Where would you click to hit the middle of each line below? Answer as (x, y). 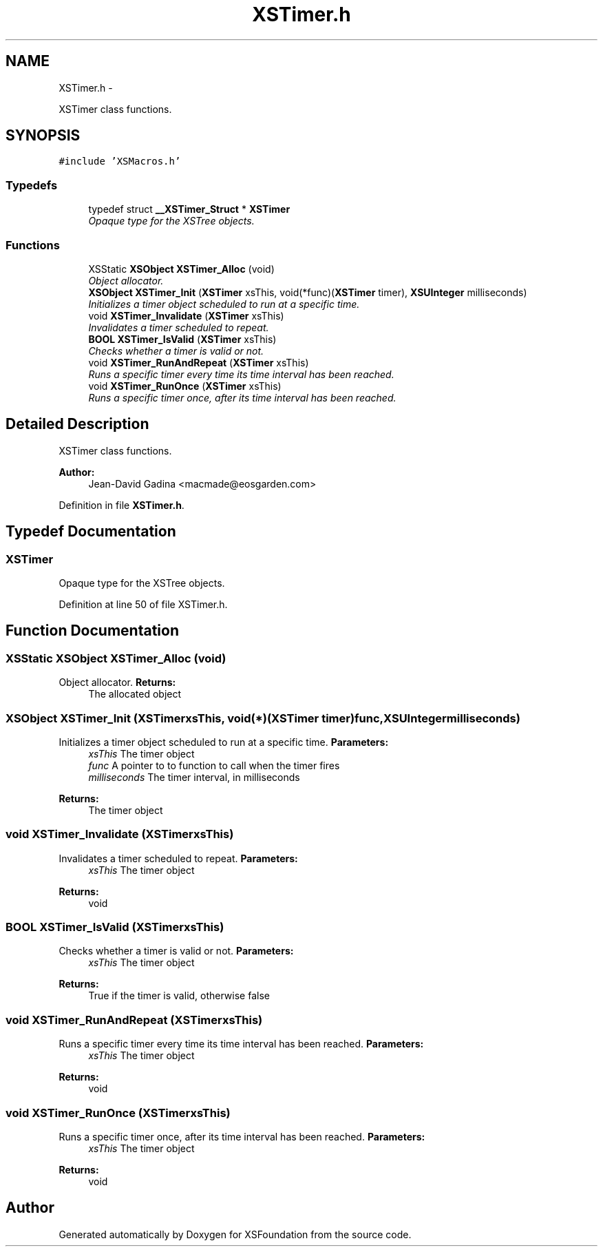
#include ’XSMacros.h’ (120, 161)
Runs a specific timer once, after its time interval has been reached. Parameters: (242, 1136)
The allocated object (135, 694)
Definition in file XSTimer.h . (121, 505)
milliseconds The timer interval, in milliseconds (194, 777)
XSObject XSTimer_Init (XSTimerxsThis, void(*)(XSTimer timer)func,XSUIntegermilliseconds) (263, 718)
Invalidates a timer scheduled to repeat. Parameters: (178, 858)
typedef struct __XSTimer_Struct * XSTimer (189, 209)
